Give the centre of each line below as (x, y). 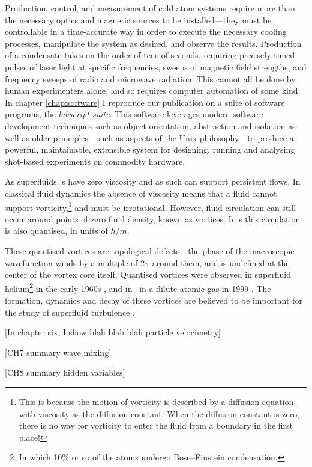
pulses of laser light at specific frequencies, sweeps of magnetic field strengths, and (156, 66)
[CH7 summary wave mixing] (58, 352)
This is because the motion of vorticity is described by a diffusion (139, 401)
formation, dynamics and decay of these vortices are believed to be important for (154, 300)
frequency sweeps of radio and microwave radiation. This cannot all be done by (150, 78)
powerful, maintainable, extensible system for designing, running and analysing (150, 149)
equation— (282, 401)
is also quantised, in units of (56, 230)
